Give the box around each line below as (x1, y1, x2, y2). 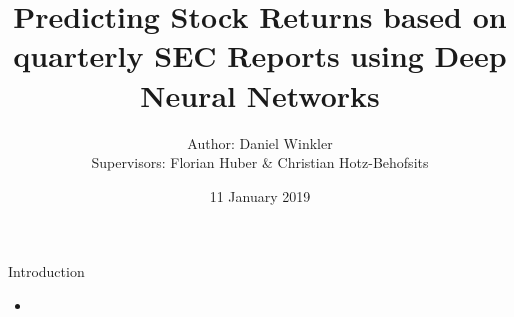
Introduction (8, 261, 85, 282)
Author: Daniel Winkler (187, 132, 333, 153)
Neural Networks (140, 74, 380, 115)
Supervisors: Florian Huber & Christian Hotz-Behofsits (91, 152, 429, 173)
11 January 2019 (209, 185, 311, 206)
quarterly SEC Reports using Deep (13, 35, 507, 76)
